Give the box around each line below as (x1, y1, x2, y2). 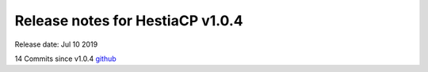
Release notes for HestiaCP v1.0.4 (14, 12, 243, 29)
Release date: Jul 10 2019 (14, 40, 98, 49)
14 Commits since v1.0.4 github (14, 54, 117, 63)
